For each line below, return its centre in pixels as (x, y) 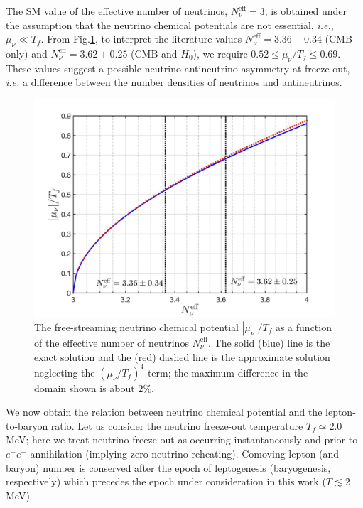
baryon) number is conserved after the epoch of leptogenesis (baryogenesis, (168, 467)
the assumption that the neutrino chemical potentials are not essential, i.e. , (170, 25)
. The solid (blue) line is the (269, 342)
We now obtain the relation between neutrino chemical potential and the (164, 412)
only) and (27, 53)
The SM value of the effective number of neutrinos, (117, 11)
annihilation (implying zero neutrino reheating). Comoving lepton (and (185, 454)
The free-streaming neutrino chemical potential (136, 326)
